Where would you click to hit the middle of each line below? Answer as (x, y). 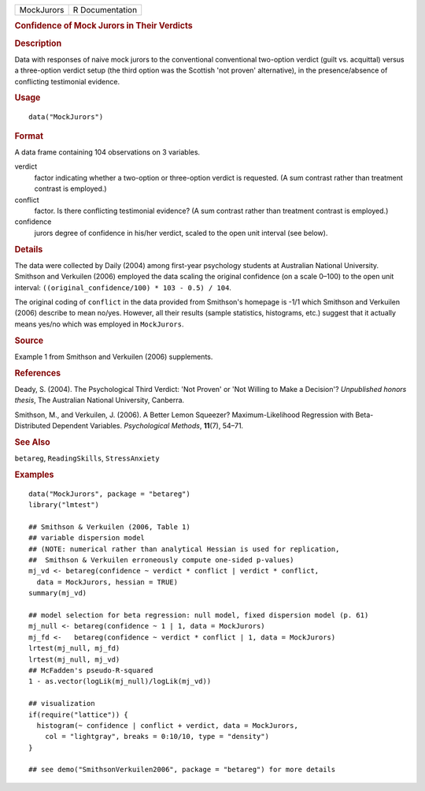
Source (29, 341)
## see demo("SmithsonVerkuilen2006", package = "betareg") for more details (182, 770)
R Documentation (105, 10)
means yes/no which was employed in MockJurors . (99, 324)
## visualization (62, 703)
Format (29, 136)
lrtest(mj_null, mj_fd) (74, 648)
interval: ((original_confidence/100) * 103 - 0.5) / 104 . (123, 287)
